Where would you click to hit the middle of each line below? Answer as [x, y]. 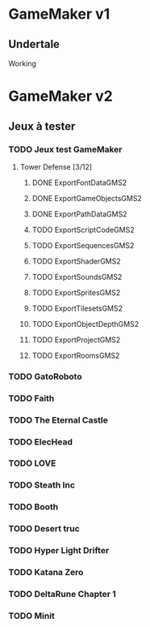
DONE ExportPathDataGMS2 [79, 214]
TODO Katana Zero [46, 573]
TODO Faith [31, 398]
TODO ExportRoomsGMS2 [76, 355]
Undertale [34, 44]
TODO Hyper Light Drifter [59, 551]
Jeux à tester [42, 126]
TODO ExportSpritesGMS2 [76, 292]
